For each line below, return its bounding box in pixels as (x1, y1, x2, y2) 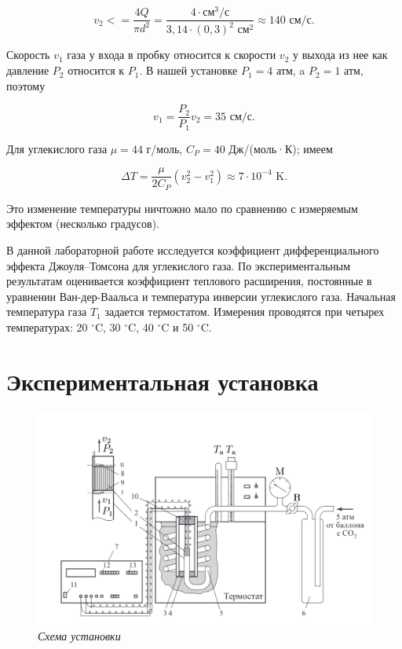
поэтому (6, 77, 46, 93)
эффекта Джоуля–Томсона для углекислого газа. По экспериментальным (6, 257, 351, 273)
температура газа (6, 303, 87, 320)
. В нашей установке (139, 62, 238, 79)
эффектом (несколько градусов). (6, 215, 159, 232)
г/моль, (146, 140, 183, 156)
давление (6, 62, 49, 79)
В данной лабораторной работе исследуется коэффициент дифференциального (6, 242, 379, 258)
